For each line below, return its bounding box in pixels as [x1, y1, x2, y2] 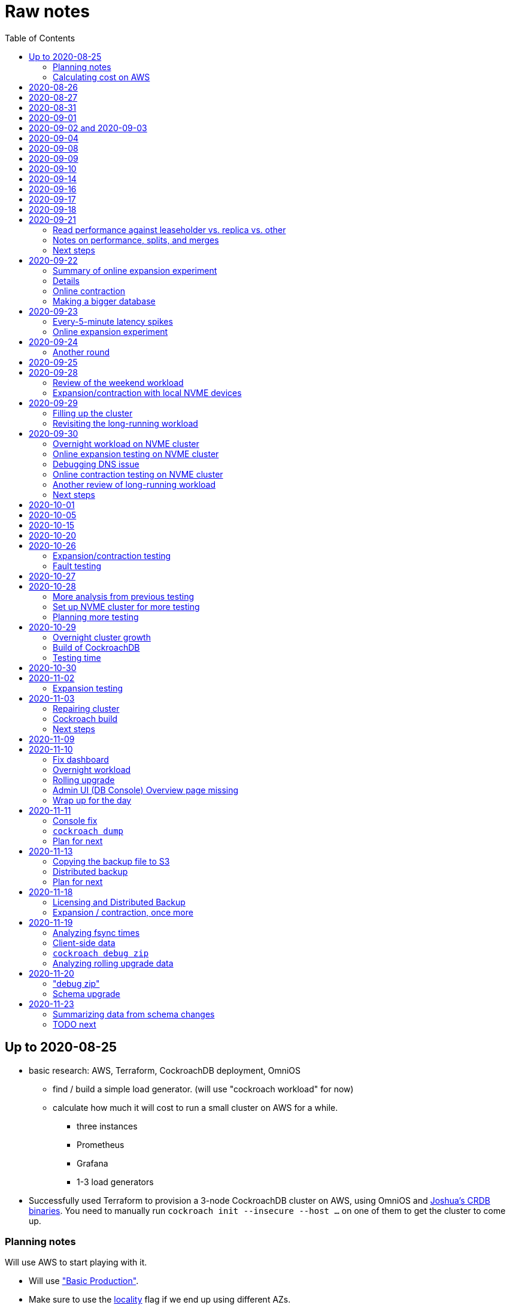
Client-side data [53, 937, 116, 948]
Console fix [53, 815, 98, 826]
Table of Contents [5, 32, 75, 43]
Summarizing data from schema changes [53, 1008, 215, 1019]
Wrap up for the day [53, 795, 132, 805]
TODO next [53, 1019, 96, 1029]
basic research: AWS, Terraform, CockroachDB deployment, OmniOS [29, 1065, 301, 1076]
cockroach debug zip [53, 948, 149, 958]
